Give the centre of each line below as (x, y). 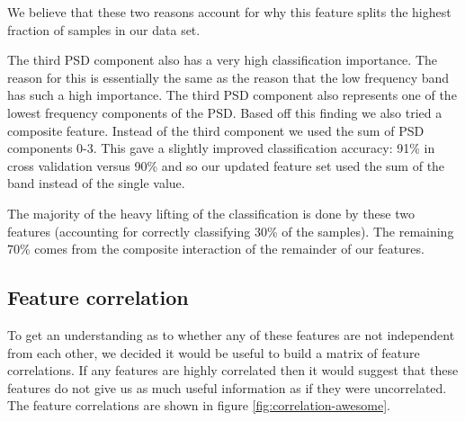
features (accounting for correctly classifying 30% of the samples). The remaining (231, 231)
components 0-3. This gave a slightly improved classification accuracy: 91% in (221, 148)
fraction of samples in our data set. (104, 29)
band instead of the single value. (96, 183)
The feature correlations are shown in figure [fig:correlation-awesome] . (199, 405)
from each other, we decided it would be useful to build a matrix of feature (214, 352)
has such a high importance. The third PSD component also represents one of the (232, 95)
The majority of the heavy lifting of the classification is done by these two (211, 213)
